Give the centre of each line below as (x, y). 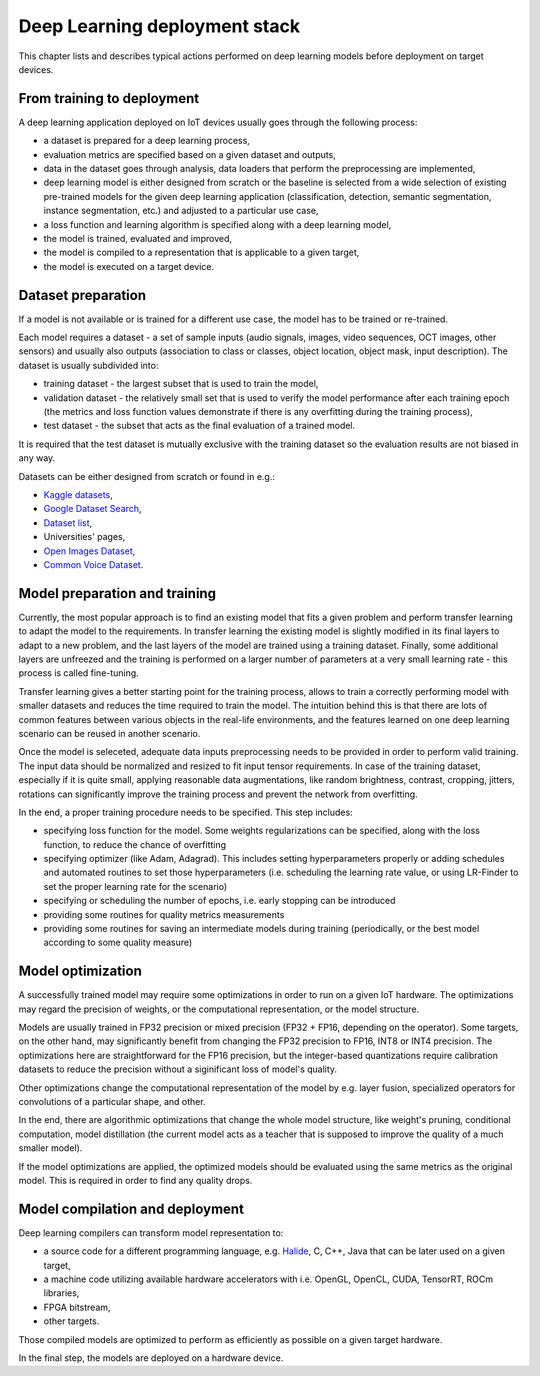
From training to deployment (109, 98)
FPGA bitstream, (77, 1307)
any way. (37, 458)
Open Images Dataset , (89, 551)
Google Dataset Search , (92, 509)
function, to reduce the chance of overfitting (135, 844)
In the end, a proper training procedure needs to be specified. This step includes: (186, 812)
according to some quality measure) (118, 942)
